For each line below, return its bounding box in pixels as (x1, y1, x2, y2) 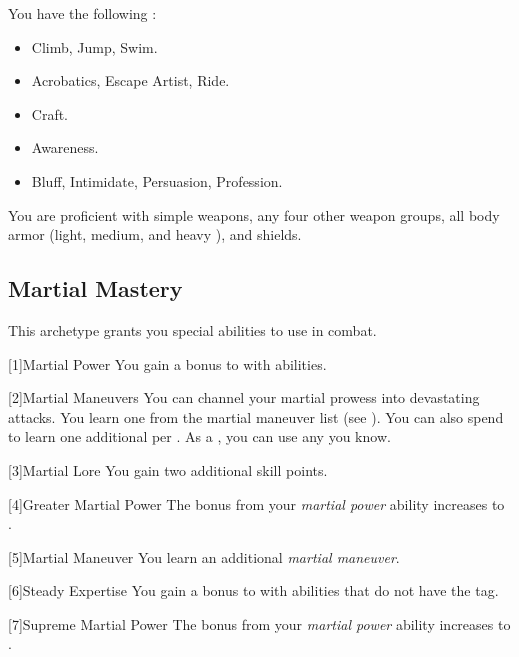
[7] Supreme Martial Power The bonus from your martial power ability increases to (8, 613, 511, 634)
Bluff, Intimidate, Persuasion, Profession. (31, 170, 283, 191)
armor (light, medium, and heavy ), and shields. (8, 224, 302, 245)
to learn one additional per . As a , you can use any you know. (8, 426, 391, 447)
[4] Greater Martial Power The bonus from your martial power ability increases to (8, 493, 505, 514)
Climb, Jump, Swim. (31, 36, 158, 57)
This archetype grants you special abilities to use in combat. (8, 319, 377, 340)
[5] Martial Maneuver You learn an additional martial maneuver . (8, 546, 400, 567)
